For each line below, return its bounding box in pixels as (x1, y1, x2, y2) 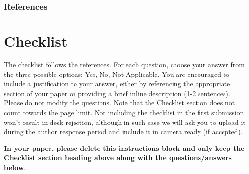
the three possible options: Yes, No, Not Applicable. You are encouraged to (4, 69, 230, 79)
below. (4, 162, 26, 172)
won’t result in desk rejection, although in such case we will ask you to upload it (4, 117, 246, 127)
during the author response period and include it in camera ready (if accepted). (4, 126, 243, 137)
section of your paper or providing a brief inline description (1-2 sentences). (4, 88, 230, 98)
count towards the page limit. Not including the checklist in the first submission (4, 107, 244, 117)
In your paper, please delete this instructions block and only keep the (4, 143, 245, 153)
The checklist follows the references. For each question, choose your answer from (4, 59, 245, 69)
